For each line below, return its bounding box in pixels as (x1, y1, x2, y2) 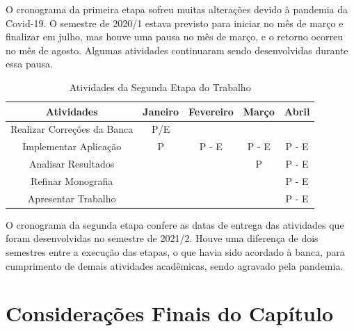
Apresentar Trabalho (27, 191, 116, 205)
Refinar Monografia (31, 173, 113, 188)
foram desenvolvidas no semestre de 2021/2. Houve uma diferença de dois (6, 231, 319, 245)
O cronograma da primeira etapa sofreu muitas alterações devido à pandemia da (6, 2, 348, 16)
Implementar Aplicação (22, 139, 122, 154)
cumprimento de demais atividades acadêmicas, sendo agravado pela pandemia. (6, 258, 344, 273)
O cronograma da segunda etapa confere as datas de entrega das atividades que (6, 217, 344, 232)
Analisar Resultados (29, 156, 115, 171)
